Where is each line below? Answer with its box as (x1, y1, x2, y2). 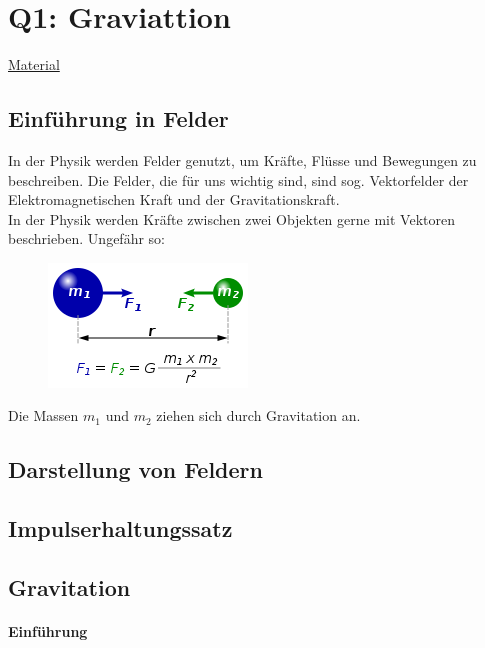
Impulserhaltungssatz (8, 513, 233, 544)
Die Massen (8, 405, 79, 426)
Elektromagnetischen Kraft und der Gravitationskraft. (8, 189, 340, 210)
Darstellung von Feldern (8, 454, 263, 485)
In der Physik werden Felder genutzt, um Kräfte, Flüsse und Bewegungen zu (8, 149, 477, 170)
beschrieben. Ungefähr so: (8, 228, 165, 249)
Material (8, 54, 60, 75)
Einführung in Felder (8, 103, 229, 134)
